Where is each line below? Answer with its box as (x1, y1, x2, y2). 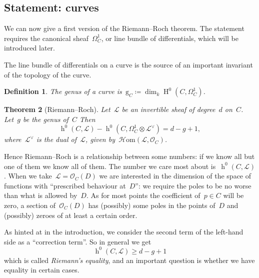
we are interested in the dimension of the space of (99, 170, 251, 181)
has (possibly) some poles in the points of (88, 199, 215, 210)
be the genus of (23, 113, 68, 124)
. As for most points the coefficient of (86, 190, 200, 200)
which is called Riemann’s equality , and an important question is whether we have (4, 254, 255, 265)
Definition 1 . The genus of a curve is (4, 86, 122, 96)
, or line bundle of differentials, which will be (101, 32, 238, 43)
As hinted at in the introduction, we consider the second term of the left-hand (4, 226, 243, 237)
